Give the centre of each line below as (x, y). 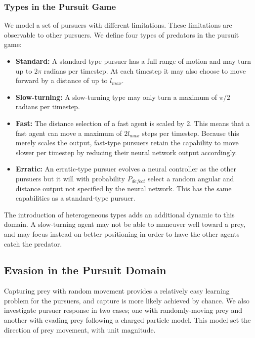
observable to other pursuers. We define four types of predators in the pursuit (122, 34)
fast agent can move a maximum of (69, 133)
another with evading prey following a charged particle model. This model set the (127, 320)
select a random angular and (191, 178)
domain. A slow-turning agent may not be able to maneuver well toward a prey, (125, 224)
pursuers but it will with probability (70, 178)
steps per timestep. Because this (191, 133)
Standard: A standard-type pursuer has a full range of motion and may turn (133, 61)
